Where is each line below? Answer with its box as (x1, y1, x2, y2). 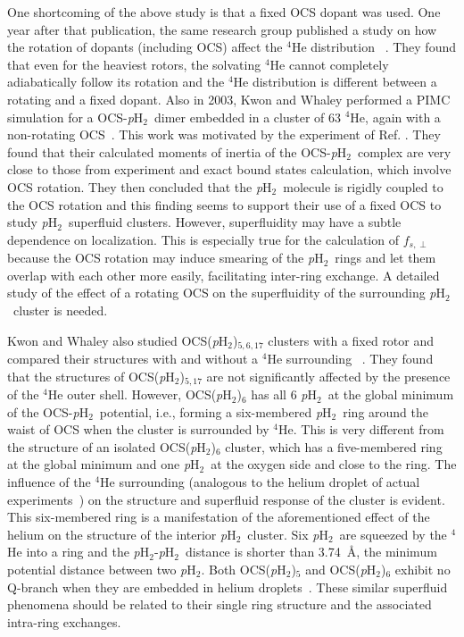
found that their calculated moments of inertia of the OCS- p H (7, 142, 347, 161)
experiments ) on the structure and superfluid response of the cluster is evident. (7, 490, 445, 508)
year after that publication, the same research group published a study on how (7, 20, 437, 38)
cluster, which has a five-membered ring (225, 437, 443, 456)
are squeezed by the (339, 524, 447, 543)
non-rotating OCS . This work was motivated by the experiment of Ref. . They (7, 125, 441, 144)
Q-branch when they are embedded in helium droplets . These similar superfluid (7, 577, 448, 596)
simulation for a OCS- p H (7, 107, 144, 126)
